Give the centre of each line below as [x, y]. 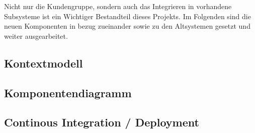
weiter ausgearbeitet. [36, 36]
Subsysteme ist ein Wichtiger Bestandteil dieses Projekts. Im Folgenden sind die [127, 16]
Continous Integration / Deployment [102, 122]
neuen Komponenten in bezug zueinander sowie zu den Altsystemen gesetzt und [127, 26]
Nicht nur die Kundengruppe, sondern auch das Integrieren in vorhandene [118, 6]
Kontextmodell [44, 63]
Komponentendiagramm [68, 92]
